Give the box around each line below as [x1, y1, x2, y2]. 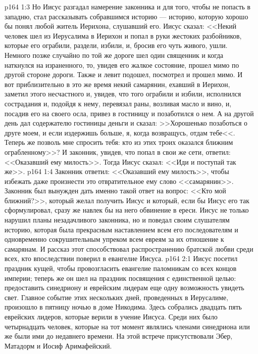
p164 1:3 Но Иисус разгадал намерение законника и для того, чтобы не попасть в [4, 1, 251, 11]
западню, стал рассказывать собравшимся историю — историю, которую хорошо [4, 11, 248, 21]
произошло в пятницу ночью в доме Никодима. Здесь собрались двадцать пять [4, 302, 242, 312]
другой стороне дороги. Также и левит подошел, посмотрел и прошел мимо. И [4, 69, 243, 80]
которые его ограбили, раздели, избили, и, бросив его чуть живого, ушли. [4, 40, 228, 50]
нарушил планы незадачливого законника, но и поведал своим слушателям [4, 215, 230, 225]
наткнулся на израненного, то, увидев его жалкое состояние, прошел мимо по [4, 59, 239, 70]
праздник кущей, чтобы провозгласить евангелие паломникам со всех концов [4, 263, 237, 273]
